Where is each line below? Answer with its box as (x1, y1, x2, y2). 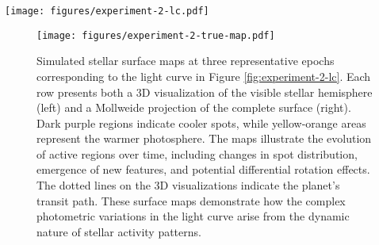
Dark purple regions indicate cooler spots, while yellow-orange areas (36, 114, 366, 131)
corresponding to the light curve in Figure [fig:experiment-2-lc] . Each (36, 67, 371, 84)
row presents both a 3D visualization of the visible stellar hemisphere (36, 83, 373, 100)
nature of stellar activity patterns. (36, 223, 201, 239)
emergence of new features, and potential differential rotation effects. (36, 161, 370, 178)
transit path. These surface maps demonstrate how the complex (36, 192, 346, 209)
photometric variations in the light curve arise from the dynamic (36, 208, 350, 224)
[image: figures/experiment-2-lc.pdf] (5, 6, 209, 17)
